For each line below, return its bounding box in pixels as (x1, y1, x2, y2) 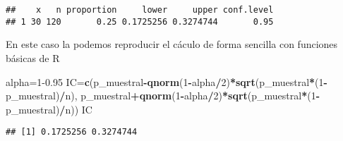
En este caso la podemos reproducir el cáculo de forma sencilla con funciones (6, 37, 338, 51)
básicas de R (6, 50, 60, 65)
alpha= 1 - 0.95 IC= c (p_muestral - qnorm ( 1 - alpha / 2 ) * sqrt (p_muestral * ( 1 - (6, 74, 327, 89)
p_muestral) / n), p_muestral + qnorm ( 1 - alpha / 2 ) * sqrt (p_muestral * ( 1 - (6, 88, 320, 103)
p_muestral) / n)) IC (6, 102, 92, 116)
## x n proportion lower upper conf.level (6, 5, 274, 15)
